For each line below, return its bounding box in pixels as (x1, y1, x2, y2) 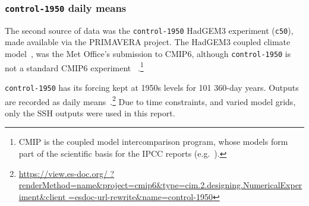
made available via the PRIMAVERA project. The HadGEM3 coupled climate (5, 36, 291, 48)
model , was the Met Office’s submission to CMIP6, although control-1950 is (5, 47, 291, 60)
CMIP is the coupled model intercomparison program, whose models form (18, 135, 288, 148)
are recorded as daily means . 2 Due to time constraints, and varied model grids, (5, 93, 296, 107)
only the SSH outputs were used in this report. (5, 106, 175, 119)
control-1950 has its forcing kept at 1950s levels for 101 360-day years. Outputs (5, 81, 299, 93)
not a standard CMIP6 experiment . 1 (5, 59, 144, 74)
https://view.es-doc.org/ (18, 167, 108, 179)
